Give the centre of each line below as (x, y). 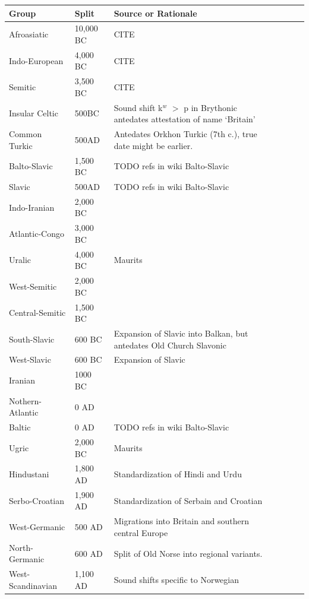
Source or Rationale (155, 13)
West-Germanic (37, 527)
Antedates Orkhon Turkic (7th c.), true (185, 134)
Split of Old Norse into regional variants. (188, 553)
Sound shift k (138, 107)
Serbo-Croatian (37, 500)
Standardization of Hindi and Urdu (178, 474)
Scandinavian (33, 585)
